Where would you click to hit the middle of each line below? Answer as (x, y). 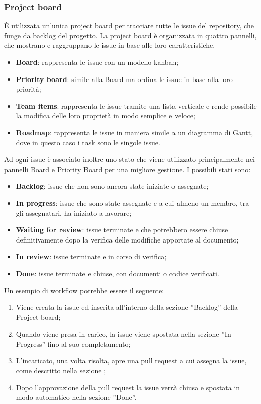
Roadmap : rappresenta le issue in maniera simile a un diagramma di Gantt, (135, 132)
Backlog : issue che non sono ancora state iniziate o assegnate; (112, 186)
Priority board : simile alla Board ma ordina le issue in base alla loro (124, 79)
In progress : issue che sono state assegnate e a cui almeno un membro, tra (133, 203)
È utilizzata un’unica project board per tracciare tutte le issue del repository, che (129, 25)
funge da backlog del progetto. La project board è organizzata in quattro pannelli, (130, 35)
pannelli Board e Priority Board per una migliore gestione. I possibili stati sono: (127, 169)
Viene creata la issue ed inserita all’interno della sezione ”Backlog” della (127, 307)
